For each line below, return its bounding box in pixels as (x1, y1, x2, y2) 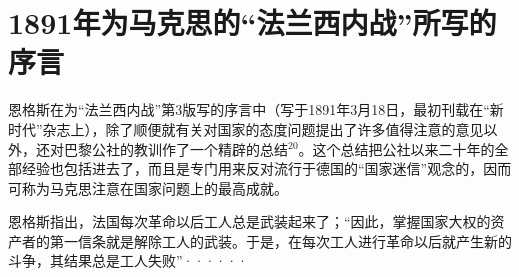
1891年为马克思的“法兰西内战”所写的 (8, 2, 497, 43)
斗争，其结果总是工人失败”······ (8, 250, 248, 271)
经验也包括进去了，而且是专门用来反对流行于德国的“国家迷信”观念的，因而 (21, 158, 512, 179)
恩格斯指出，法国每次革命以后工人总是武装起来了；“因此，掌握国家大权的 (8, 211, 491, 232)
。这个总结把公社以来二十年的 (298, 138, 495, 159)
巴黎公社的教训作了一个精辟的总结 (63, 138, 288, 159)
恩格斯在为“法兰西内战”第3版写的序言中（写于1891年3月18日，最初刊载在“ (8, 99, 490, 120)
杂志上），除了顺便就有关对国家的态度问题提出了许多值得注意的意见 (42, 118, 484, 139)
